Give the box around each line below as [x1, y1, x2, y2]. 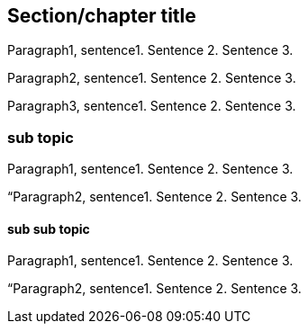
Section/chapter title [7, 4, 196, 27]
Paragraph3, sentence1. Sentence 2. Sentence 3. [7, 98, 296, 114]
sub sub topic [7, 220, 90, 237]
